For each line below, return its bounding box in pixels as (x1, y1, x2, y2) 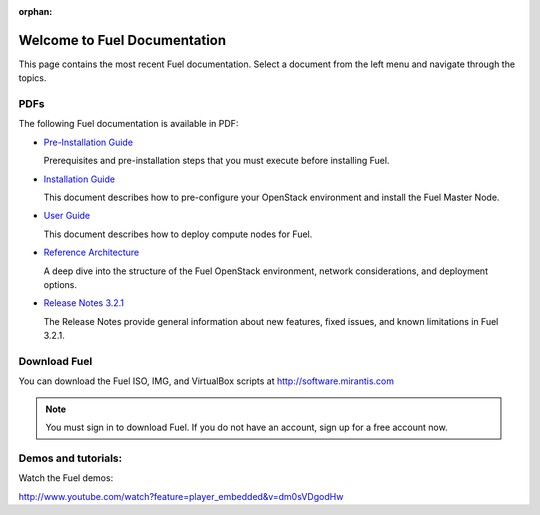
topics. (18, 72, 47, 84)
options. (43, 278, 78, 290)
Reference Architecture (43, 246, 140, 259)
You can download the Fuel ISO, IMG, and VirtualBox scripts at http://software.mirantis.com (18, 375, 395, 387)
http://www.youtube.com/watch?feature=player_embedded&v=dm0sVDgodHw (18, 490, 344, 502)
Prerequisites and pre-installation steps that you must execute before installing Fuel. (43, 155, 390, 167)
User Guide (43, 210, 91, 222)
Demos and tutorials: (18, 451, 123, 465)
